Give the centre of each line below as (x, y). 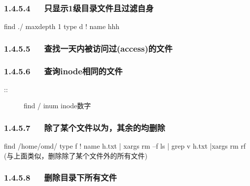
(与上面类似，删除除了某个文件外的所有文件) (76, 155)
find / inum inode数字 (57, 106)
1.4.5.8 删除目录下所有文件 (60, 177)
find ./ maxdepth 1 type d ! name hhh (62, 26)
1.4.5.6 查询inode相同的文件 (63, 71)
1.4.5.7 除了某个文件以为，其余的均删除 (85, 127)
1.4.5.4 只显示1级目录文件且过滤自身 (79, 8)
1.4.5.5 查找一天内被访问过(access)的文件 (88, 48)
